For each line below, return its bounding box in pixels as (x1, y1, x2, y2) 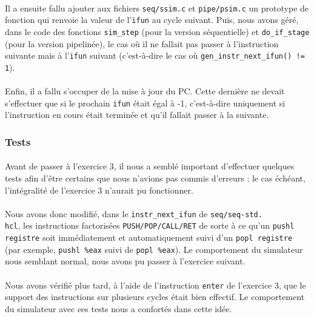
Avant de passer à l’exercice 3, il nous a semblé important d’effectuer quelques (5, 160, 295, 172)
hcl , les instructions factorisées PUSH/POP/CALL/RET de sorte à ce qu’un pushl (5, 219, 295, 232)
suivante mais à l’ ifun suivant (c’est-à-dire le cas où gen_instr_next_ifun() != (5, 49, 305, 62)
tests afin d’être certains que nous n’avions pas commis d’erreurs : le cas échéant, (5, 171, 306, 184)
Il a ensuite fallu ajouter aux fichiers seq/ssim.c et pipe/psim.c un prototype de (5, 1, 309, 14)
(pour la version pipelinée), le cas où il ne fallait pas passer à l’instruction (5, 37, 279, 50)
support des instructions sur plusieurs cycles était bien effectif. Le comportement (5, 290, 305, 303)
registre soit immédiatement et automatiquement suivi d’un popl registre (5, 231, 293, 244)
